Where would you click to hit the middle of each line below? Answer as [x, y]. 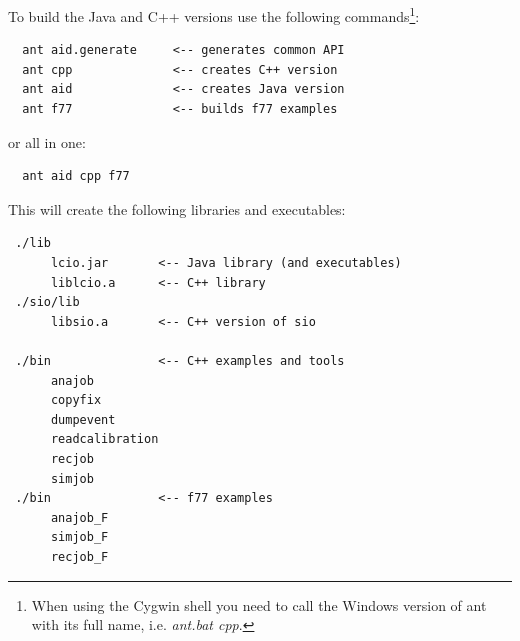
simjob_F [79, 537]
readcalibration [104, 439]
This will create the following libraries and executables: [177, 208]
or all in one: [47, 141]
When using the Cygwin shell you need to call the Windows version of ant [259, 604]
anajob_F [79, 517]
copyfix [76, 400]
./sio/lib [47, 302]
